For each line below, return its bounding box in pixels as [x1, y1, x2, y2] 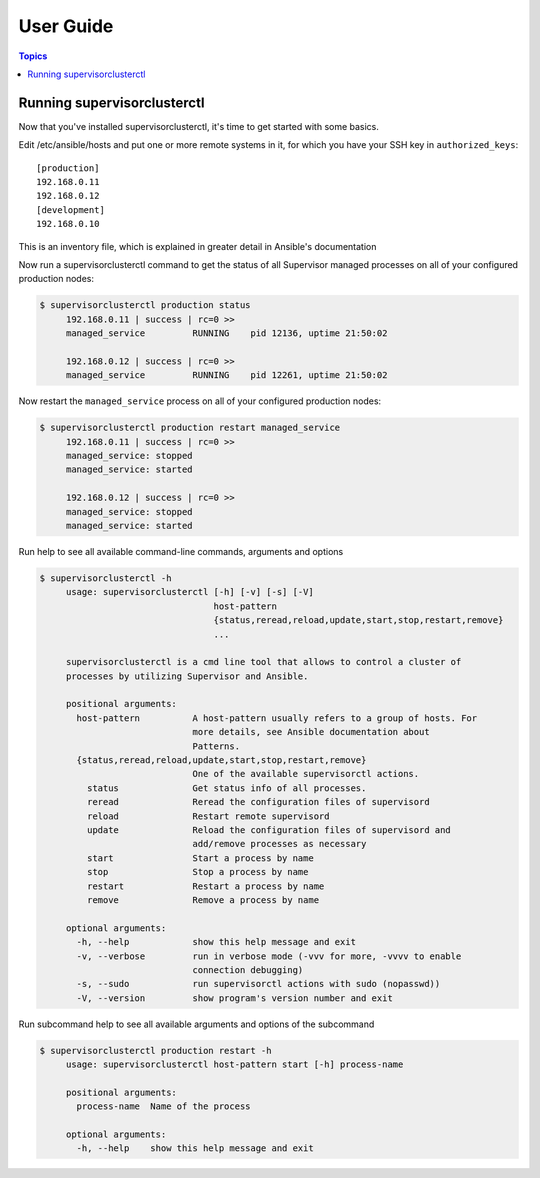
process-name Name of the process [76, 1101, 251, 1112]
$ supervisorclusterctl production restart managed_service [39, 422, 341, 434]
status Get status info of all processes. [86, 782, 367, 794]
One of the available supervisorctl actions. [192, 768, 420, 780]
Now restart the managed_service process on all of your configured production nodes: [18, 395, 382, 407]
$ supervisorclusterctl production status [39, 300, 251, 311]
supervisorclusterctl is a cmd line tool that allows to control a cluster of [65, 656, 462, 668]
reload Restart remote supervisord [86, 810, 330, 822]
